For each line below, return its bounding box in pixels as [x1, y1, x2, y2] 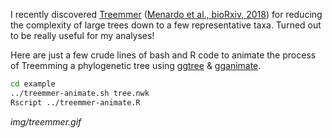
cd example [10, 79, 56, 89]
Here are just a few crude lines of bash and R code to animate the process [10, 49, 317, 61]
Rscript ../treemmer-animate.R [10, 97, 141, 108]
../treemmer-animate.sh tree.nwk [10, 88, 150, 98]
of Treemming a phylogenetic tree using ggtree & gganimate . [10, 60, 262, 71]
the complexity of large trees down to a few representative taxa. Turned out [10, 19, 322, 31]
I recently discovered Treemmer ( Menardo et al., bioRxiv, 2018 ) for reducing [10, 9, 323, 20]
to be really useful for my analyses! [10, 30, 155, 41]
